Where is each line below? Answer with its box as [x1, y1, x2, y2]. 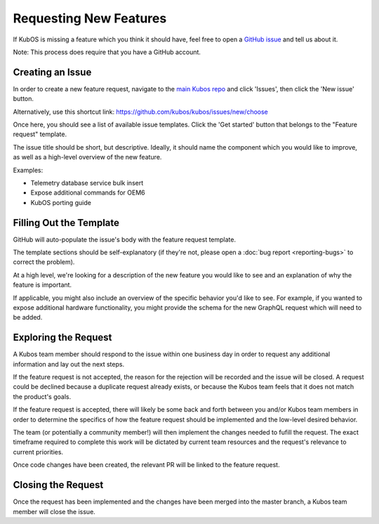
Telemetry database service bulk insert [30, 178, 144, 187]
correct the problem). [13, 258, 75, 266]
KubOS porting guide [30, 198, 91, 207]
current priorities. [13, 447, 63, 456]
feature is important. [13, 281, 72, 289]
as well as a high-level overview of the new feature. [13, 153, 162, 162]
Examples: [13, 166, 44, 174]
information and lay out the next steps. [13, 360, 125, 368]
